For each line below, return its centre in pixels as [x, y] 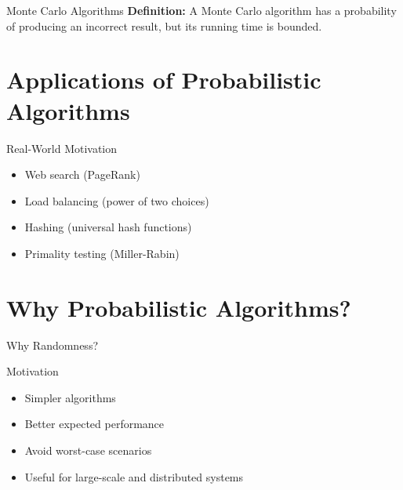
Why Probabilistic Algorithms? [179, 307]
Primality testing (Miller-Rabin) [102, 253]
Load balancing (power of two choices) [117, 200]
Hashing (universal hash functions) [108, 227]
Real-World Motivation [62, 148]
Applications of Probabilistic [164, 80]
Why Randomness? [53, 345]
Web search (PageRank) [82, 174]
